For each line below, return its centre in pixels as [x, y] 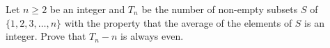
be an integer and [87, 9]
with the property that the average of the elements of [178, 22]
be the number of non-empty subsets [220, 9]
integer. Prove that [46, 36]
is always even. [152, 36]
